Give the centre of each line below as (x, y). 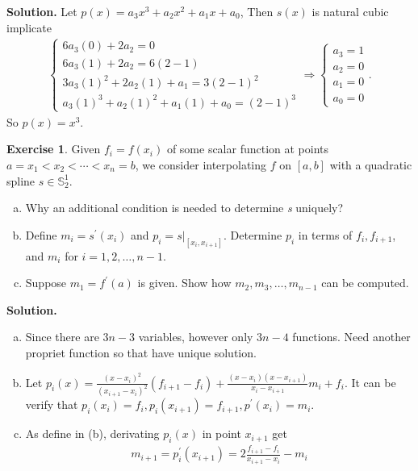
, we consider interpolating (201, 165)
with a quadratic (371, 165)
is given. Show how (184, 283)
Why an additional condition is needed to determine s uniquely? (184, 208)
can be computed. (365, 283)
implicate (29, 27)
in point (222, 433)
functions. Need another (351, 337)
